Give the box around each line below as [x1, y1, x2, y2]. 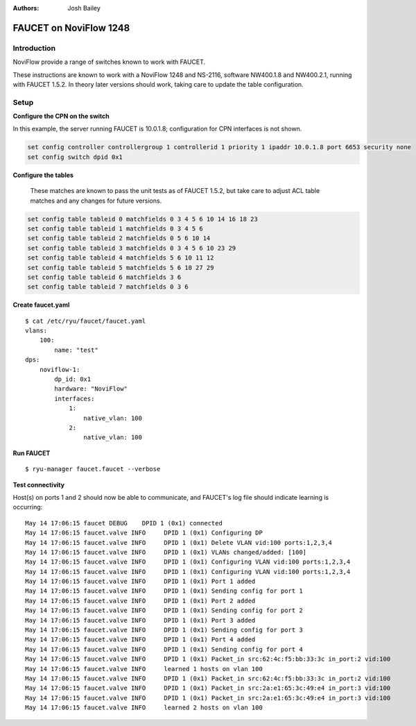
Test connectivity [12, 480, 65, 489]
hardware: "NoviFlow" [54, 385, 128, 393]
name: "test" [54, 346, 98, 354]
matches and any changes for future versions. [30, 196, 162, 205]
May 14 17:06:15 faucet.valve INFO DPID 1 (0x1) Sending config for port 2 [25, 607, 303, 614]
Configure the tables [12, 171, 74, 179]
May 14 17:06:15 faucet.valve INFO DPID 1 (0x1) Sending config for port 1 [25, 587, 303, 595]
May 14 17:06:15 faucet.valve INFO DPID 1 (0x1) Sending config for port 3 [25, 626, 303, 634]
